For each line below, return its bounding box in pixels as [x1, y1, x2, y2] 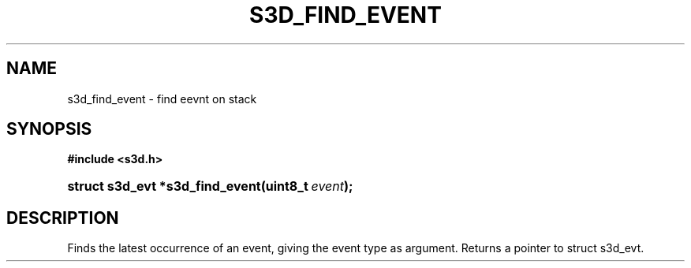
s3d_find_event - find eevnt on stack [67, 91, 257, 106]
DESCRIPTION [6, 207, 119, 228]
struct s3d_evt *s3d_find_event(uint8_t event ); [67, 178, 353, 195]
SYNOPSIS [6, 119, 92, 140]
